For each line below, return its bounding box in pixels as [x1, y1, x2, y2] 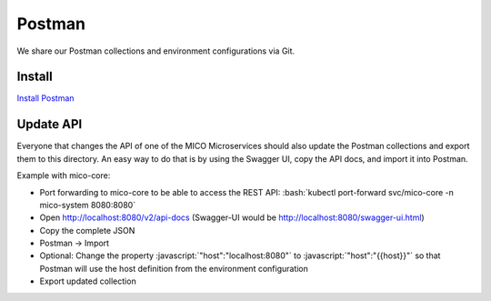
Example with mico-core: [16, 170, 111, 181]
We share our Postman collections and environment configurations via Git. [16, 45, 296, 56]
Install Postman [16, 93, 75, 104]
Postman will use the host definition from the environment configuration [39, 263, 309, 274]
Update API [16, 116, 83, 132]
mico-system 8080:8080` [39, 199, 136, 210]
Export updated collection [39, 276, 136, 286]
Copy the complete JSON [39, 225, 135, 236]
